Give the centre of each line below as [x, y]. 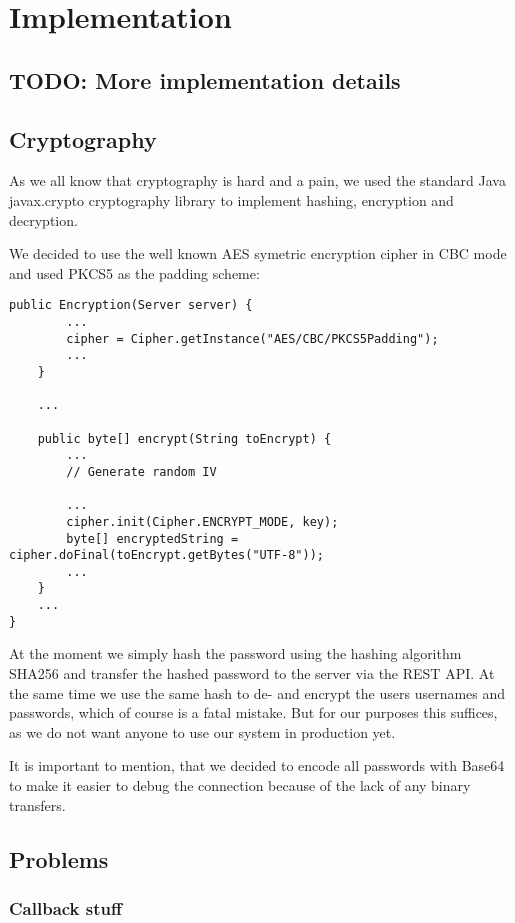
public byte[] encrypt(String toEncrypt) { [184, 438]
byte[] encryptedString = [152, 538]
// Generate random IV [141, 471]
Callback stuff [65, 907]
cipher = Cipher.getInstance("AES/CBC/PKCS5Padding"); [252, 338]
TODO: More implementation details [205, 79]
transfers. [37, 804]
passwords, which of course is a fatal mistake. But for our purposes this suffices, [253, 712]
